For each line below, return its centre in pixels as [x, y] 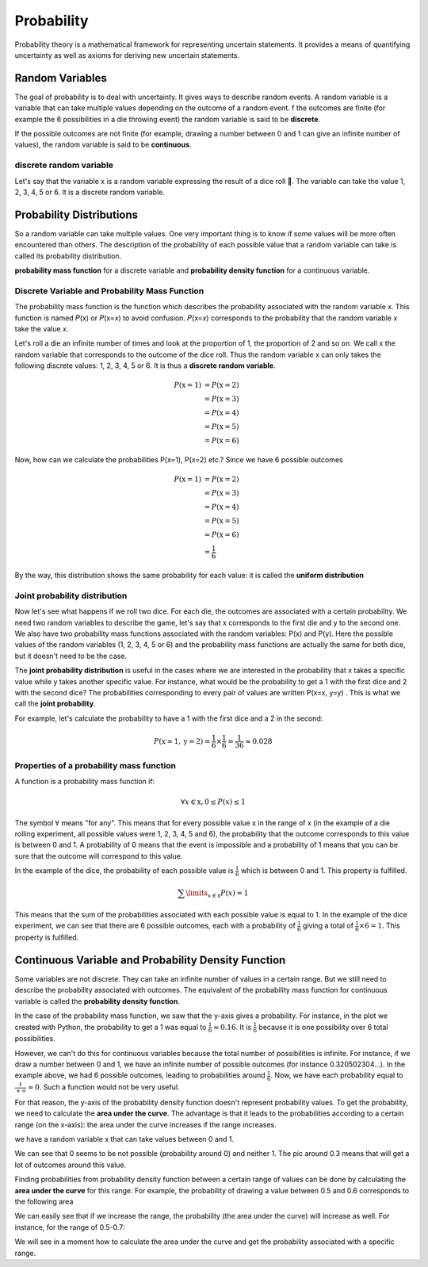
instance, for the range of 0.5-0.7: [70, 1227]
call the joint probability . [55, 704]
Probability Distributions [76, 214]
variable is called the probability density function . [97, 1001]
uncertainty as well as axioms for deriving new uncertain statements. [127, 55]
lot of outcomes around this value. [71, 1165]
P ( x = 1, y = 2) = [182, 741]
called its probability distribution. [68, 256]
